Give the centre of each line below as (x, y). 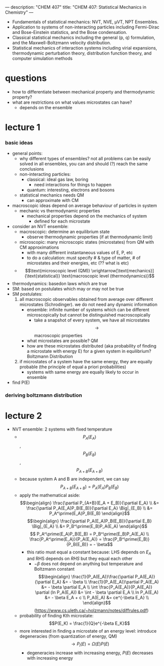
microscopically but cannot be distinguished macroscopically (89, 315)
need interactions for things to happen (73, 185)
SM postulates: (27, 294)
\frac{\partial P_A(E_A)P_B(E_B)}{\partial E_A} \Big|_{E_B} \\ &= (90, 508)
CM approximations (39, 247)
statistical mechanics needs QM (52, 195)
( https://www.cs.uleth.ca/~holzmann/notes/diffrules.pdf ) (91, 610)
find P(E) (21, 382)
